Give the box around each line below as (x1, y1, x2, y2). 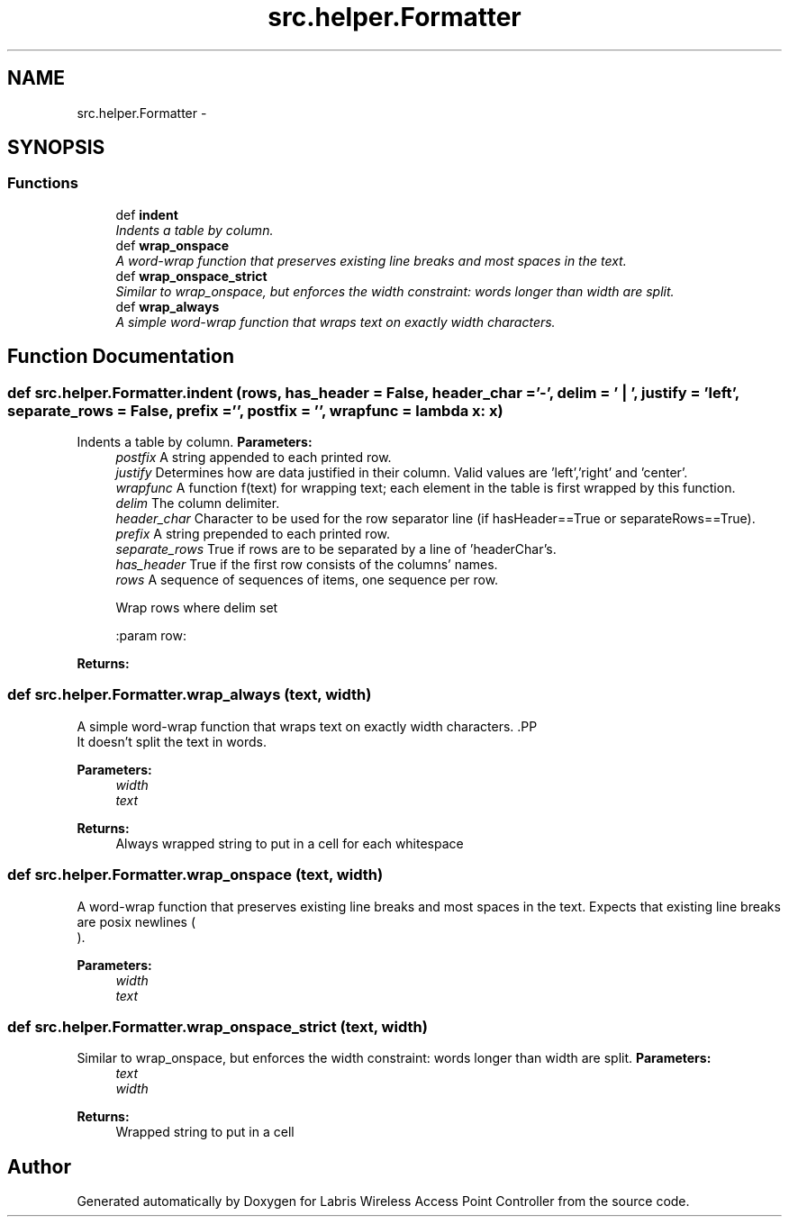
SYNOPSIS (7, 136, 105, 159)
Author (7, 1155, 71, 1178)
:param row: (115, 628, 186, 644)
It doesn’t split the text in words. (77, 733, 267, 749)
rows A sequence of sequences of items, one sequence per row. (115, 572, 499, 588)
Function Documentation (7, 345, 234, 368)
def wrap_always (115, 298, 220, 314)
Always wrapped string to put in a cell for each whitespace (115, 835, 464, 851)
